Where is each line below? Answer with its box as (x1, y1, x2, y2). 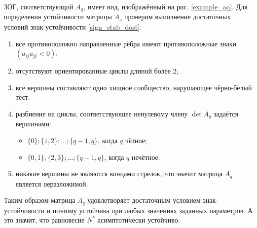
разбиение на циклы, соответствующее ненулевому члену (15, 108, 188, 118)
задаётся (213, 108, 239, 118)
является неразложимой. (15, 178, 88, 189)
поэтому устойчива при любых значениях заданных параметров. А (52, 205, 253, 215)
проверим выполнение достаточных (124, 11, 231, 22)
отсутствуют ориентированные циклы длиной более (15, 66, 171, 76)
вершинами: (15, 118, 51, 129)
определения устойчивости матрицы (4, 11, 112, 22)
